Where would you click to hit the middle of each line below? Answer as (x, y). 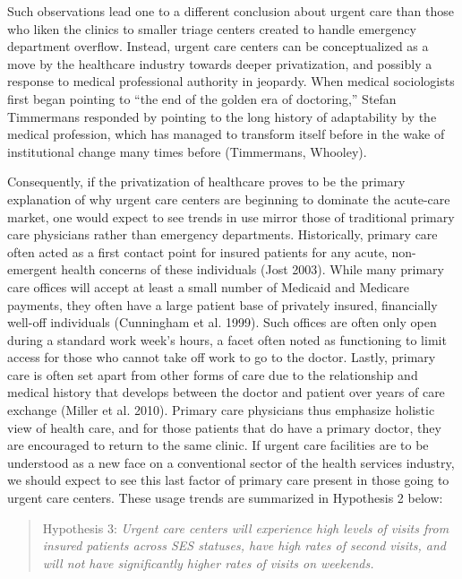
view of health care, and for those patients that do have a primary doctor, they (224, 427)
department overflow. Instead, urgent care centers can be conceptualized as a (218, 46)
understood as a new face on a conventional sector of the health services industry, (231, 462)
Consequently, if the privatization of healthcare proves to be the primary (206, 181)
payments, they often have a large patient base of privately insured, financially (222, 304)
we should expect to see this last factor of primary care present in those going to (228, 480)
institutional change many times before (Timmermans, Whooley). (187, 151)
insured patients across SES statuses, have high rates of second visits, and (244, 545)
